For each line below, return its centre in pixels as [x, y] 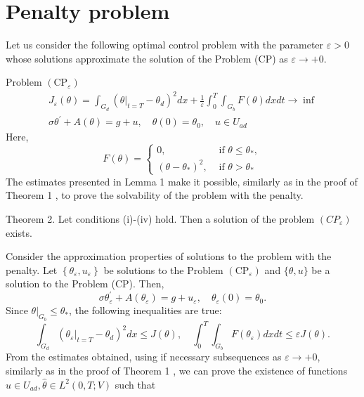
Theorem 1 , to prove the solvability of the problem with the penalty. [155, 195]
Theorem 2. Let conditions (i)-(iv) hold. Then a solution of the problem [160, 219]
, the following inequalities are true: [145, 310]
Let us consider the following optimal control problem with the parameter [165, 45]
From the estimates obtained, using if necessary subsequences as [144, 357]
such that [135, 384]
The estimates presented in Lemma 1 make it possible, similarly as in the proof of [182, 181]
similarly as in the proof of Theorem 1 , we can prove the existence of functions [177, 370]
